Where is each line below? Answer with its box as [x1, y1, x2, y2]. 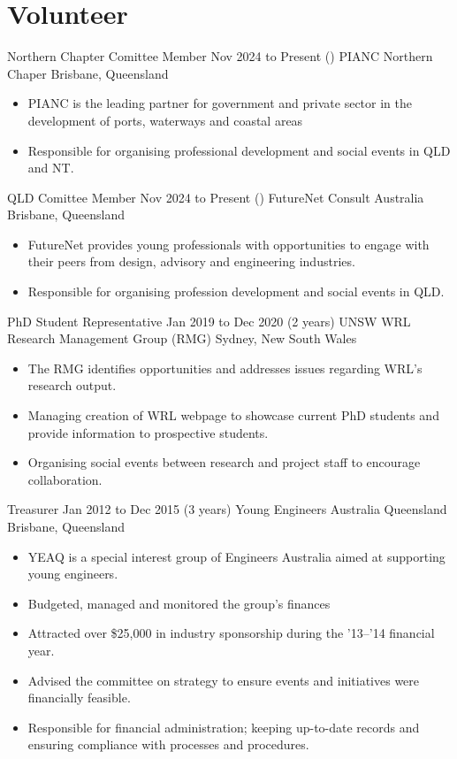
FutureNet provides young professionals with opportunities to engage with [27, 234, 430, 253]
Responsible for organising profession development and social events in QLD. [27, 282, 445, 301]
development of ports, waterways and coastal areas [27, 111, 303, 129]
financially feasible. [27, 688, 131, 707]
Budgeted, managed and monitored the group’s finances [27, 594, 331, 612]
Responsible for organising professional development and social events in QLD [27, 141, 451, 159]
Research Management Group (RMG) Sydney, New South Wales [7, 329, 357, 348]
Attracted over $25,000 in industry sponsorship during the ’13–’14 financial [27, 624, 435, 642]
